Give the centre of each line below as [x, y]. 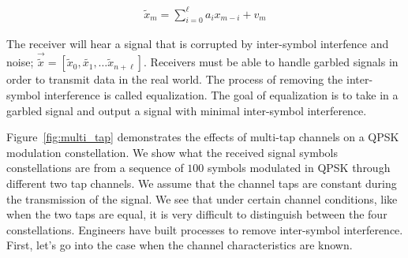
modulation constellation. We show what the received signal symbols [172, 152]
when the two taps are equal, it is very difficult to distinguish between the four [197, 214]
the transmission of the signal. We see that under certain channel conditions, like [202, 198]
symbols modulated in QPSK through [299, 168]
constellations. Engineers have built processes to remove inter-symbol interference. [205, 229]
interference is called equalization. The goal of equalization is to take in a [221, 94]
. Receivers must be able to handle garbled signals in [271, 62]
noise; [20, 62]
